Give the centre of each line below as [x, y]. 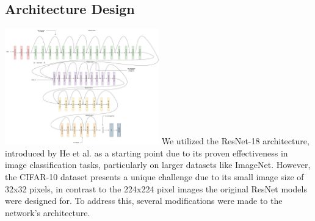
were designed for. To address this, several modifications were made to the [144, 201]
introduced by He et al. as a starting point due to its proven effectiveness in [147, 153]
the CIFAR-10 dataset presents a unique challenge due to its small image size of [154, 176]
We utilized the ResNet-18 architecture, [235, 141]
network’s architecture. [48, 212]
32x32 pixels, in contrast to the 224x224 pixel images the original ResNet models [156, 188]
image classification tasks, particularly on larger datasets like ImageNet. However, [158, 165]
